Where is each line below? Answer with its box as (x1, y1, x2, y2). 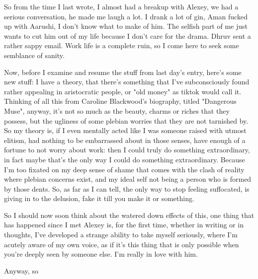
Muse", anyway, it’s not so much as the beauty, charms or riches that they (4, 105, 230, 116)
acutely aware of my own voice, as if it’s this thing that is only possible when (4, 239, 239, 249)
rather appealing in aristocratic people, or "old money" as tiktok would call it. (4, 86, 242, 96)
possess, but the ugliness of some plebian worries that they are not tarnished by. (4, 115, 249, 126)
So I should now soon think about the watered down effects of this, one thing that (4, 209, 255, 220)
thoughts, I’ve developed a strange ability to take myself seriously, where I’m (4, 229, 238, 240)
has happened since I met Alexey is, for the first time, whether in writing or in (4, 219, 244, 230)
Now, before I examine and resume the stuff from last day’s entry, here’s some (4, 67, 242, 77)
